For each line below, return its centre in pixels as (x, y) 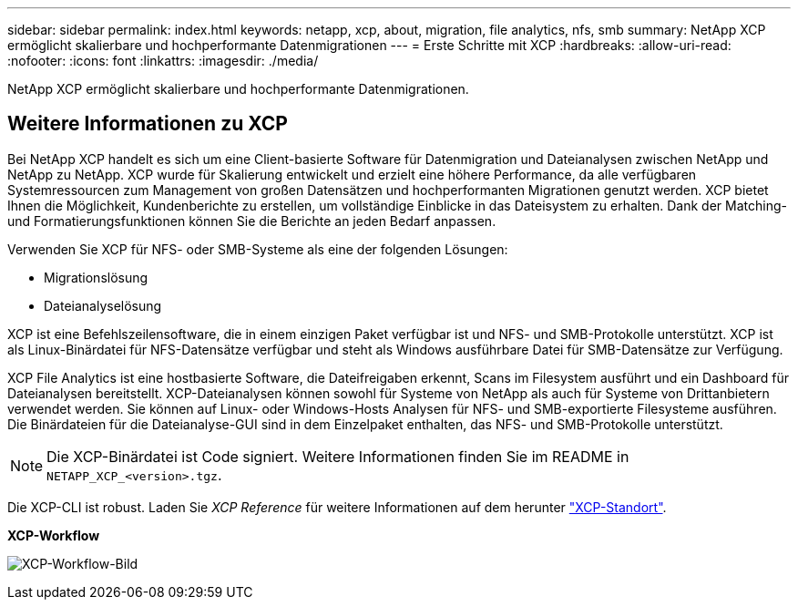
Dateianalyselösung (103, 305)
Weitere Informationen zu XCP (148, 124)
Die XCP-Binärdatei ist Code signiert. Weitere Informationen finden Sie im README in (338, 456)
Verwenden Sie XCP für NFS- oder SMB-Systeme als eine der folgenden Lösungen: (258, 249)
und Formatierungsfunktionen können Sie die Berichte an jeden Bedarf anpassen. (252, 221)
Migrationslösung (96, 277)
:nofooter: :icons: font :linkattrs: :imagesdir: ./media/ (163, 61)
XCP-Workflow (54, 535)
